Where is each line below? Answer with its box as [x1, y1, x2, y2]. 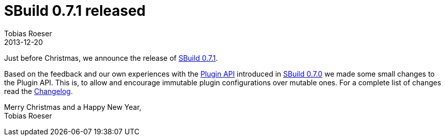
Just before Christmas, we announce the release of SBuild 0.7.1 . [4, 53, 218, 62]
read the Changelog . [4, 86, 73, 96]
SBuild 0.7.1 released [4, 2, 146, 19]
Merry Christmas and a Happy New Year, [4, 102, 142, 111]
